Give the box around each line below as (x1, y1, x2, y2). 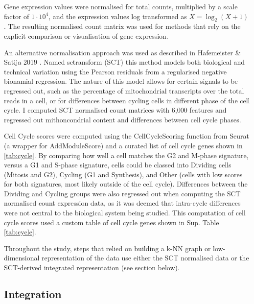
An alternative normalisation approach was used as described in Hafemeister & (4, 47, 241, 57)
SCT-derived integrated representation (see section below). (4, 262, 180, 273)
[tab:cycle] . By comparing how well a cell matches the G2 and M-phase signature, (4, 150, 249, 160)
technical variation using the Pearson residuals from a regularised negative (4, 66, 227, 76)
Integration (4, 286, 62, 302)
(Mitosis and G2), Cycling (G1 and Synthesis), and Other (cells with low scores (4, 169, 243, 179)
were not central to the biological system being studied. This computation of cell (4, 208, 246, 218)
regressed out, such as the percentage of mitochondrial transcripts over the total (4, 85, 244, 95)
